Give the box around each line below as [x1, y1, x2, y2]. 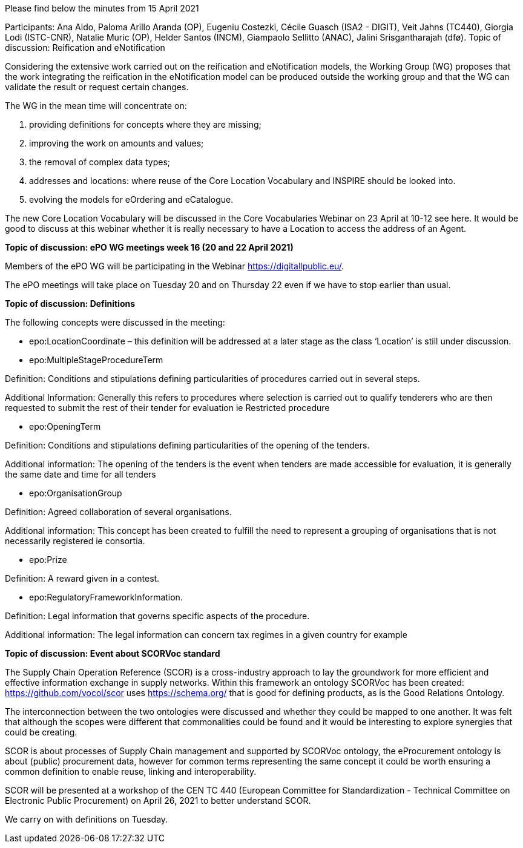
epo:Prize [29, 554, 67, 565]
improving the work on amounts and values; [29, 138, 204, 148]
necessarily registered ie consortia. [5, 536, 145, 546]
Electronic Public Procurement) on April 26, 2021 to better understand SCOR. [5, 795, 311, 806]
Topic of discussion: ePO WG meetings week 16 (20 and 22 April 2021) [5, 242, 294, 252]
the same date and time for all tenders [5, 469, 156, 479]
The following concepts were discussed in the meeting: [5, 317, 225, 327]
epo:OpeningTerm [29, 421, 101, 432]
